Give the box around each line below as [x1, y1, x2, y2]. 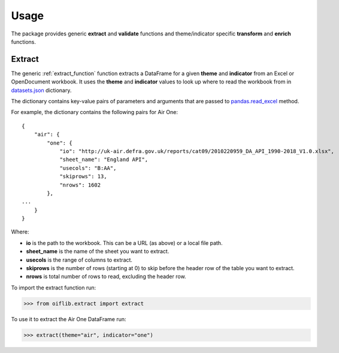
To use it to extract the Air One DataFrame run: [11, 315, 126, 322]
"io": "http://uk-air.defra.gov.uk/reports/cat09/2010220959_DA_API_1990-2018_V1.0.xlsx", [59, 148, 335, 154]
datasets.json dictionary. [11, 86, 72, 94]
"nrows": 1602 [59, 181, 101, 189]
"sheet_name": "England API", [59, 156, 149, 163]
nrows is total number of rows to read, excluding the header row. [26, 273, 186, 280]
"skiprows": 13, [59, 173, 107, 180]
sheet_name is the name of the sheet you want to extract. [26, 248, 169, 255]
